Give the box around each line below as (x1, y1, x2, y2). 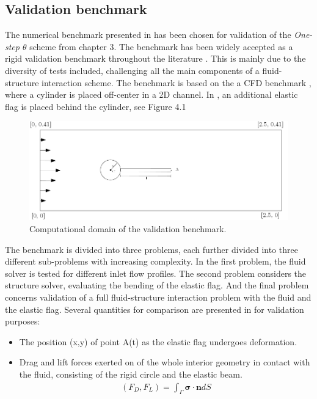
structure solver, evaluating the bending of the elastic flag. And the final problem (5, 279, 309, 291)
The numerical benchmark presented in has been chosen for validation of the (5, 28, 291, 41)
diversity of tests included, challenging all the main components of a (5, 64, 260, 76)
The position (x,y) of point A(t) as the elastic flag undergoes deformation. (19, 335, 297, 348)
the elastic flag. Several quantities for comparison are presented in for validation (5, 302, 304, 315)
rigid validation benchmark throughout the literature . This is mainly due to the (5, 52, 306, 65)
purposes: (5, 315, 40, 328)
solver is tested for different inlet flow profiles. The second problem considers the (5, 266, 307, 279)
